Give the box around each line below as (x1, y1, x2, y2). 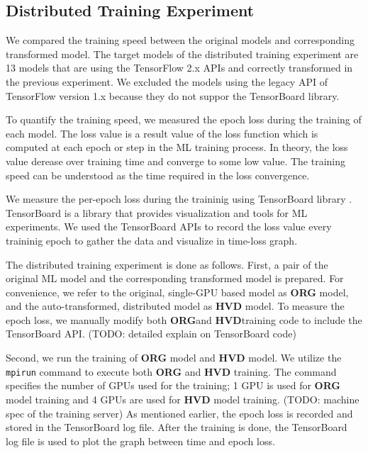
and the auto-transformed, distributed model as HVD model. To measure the (6, 298, 345, 313)
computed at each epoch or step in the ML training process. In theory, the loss (6, 140, 348, 155)
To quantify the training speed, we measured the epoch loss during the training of (6, 112, 362, 127)
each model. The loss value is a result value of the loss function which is (6, 125, 318, 140)
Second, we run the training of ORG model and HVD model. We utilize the (6, 350, 342, 365)
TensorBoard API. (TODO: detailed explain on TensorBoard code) (6, 326, 296, 341)
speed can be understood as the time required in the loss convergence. (6, 167, 310, 182)
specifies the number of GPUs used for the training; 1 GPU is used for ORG (6, 378, 340, 393)
